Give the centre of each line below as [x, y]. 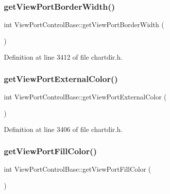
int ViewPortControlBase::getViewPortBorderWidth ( [84, 24]
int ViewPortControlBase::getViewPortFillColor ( [77, 169]
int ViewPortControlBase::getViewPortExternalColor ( [85, 97]
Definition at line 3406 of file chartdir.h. [63, 129]
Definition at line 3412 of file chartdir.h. [63, 57]
